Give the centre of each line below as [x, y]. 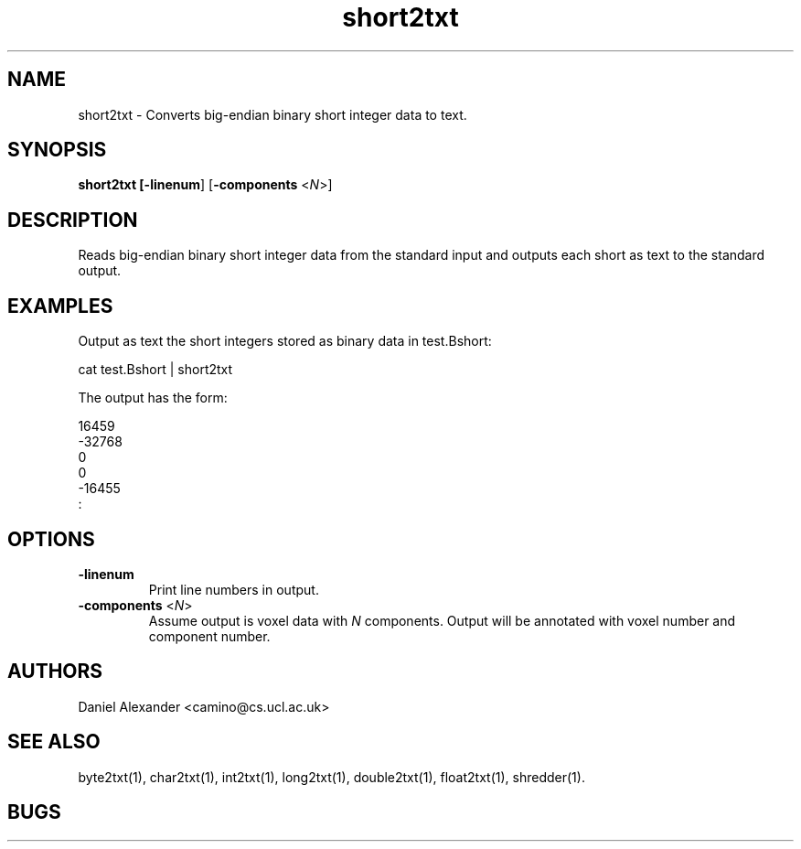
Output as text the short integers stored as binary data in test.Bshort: [285, 341]
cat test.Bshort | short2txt [155, 370]
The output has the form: [153, 398]
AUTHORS [55, 672]
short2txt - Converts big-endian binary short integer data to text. [272, 114]
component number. [209, 636]
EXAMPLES [60, 306]
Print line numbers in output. [234, 589]
